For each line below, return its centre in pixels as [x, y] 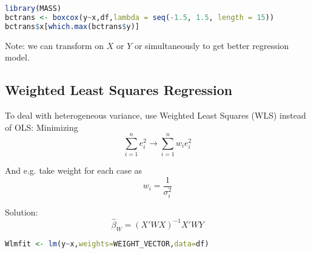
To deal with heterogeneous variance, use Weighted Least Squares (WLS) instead [155, 115]
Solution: [22, 212]
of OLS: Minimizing [42, 127]
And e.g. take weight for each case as [74, 170]
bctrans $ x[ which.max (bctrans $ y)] [72, 26]
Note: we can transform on [55, 45]
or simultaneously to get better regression [212, 45]
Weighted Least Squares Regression [119, 90]
